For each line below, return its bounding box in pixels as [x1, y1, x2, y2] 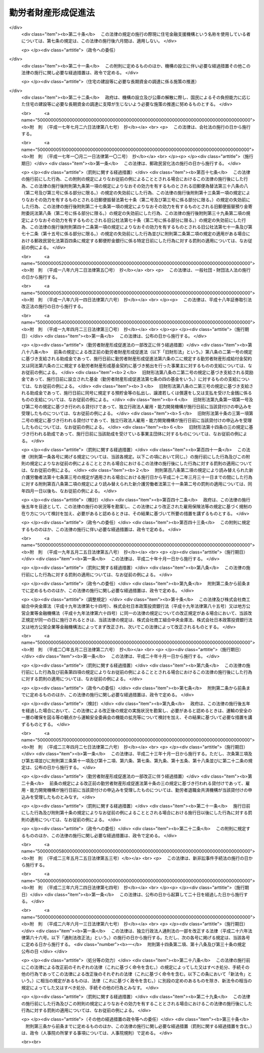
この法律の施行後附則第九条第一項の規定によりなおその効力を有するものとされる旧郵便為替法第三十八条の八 [29, 183, 248, 189]
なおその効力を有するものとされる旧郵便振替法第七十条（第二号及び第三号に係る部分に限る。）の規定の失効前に [25, 197, 250, 202]
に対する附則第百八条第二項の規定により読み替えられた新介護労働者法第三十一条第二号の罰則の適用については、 [21, 481, 248, 487]
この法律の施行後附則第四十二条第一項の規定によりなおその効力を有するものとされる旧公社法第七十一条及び [29, 224, 248, 230]
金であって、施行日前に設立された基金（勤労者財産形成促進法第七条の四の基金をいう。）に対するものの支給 [21, 376, 237, 382]
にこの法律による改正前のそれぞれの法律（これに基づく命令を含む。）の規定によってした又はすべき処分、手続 [21, 964, 242, 970]
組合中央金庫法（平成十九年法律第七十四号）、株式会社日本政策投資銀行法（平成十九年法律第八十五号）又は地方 [21, 603, 246, 609]
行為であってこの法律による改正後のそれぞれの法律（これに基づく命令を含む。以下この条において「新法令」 [29, 971, 248, 977]
